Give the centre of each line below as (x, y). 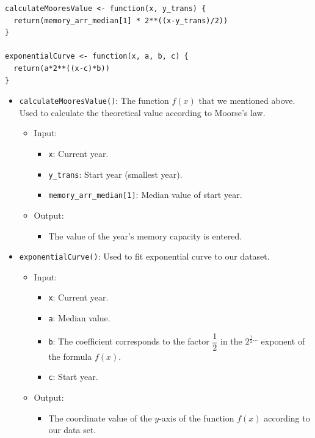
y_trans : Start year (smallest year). (115, 174)
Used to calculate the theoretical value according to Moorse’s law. (142, 112)
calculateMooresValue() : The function (94, 100)
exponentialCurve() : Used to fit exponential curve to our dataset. (144, 256)
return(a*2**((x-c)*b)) (62, 68)
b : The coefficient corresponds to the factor (129, 341)
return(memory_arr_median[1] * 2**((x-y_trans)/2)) (121, 20)
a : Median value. (79, 318)
